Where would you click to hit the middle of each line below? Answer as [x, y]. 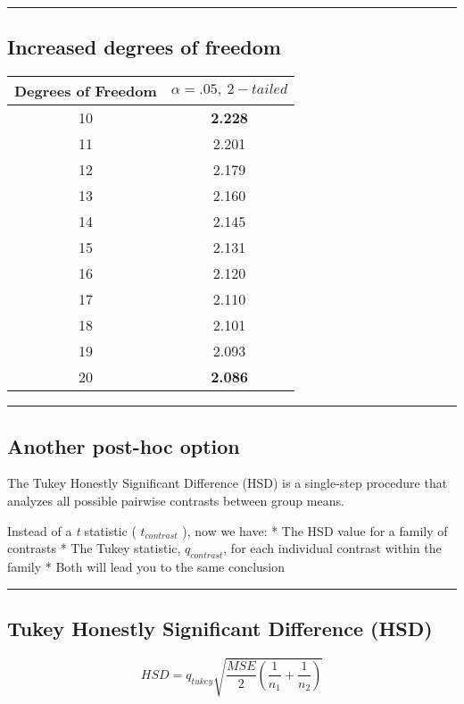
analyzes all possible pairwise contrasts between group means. [176, 500]
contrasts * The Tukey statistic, [94, 548]
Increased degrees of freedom [144, 47]
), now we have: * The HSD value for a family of [315, 530]
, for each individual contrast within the [332, 548]
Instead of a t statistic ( [72, 530]
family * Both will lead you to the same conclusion [146, 566]
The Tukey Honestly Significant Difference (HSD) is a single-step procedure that [228, 483]
